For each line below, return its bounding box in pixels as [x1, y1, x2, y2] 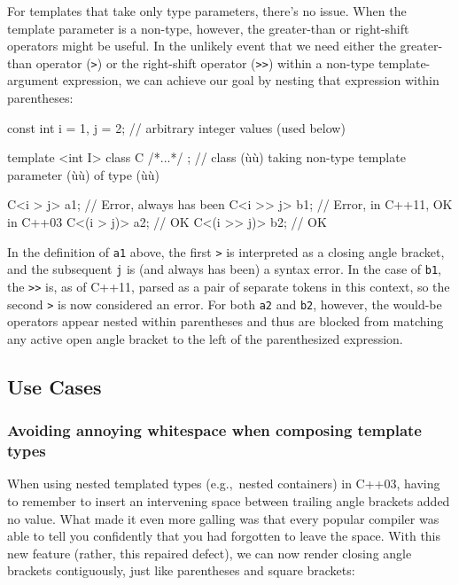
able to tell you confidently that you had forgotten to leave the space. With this [7, 526, 441, 545]
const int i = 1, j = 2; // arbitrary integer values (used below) [7, 118, 346, 136]
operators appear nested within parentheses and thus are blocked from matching [7, 312, 444, 331]
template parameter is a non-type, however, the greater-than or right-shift [7, 19, 409, 37]
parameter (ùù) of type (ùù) [7, 165, 159, 183]
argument [7, 71, 58, 90]
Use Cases [7, 372, 102, 400]
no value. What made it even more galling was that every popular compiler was [7, 509, 440, 527]
